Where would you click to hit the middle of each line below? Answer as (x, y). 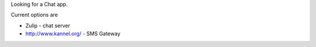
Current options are (34, 15)
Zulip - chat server (48, 26)
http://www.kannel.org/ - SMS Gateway (73, 34)
